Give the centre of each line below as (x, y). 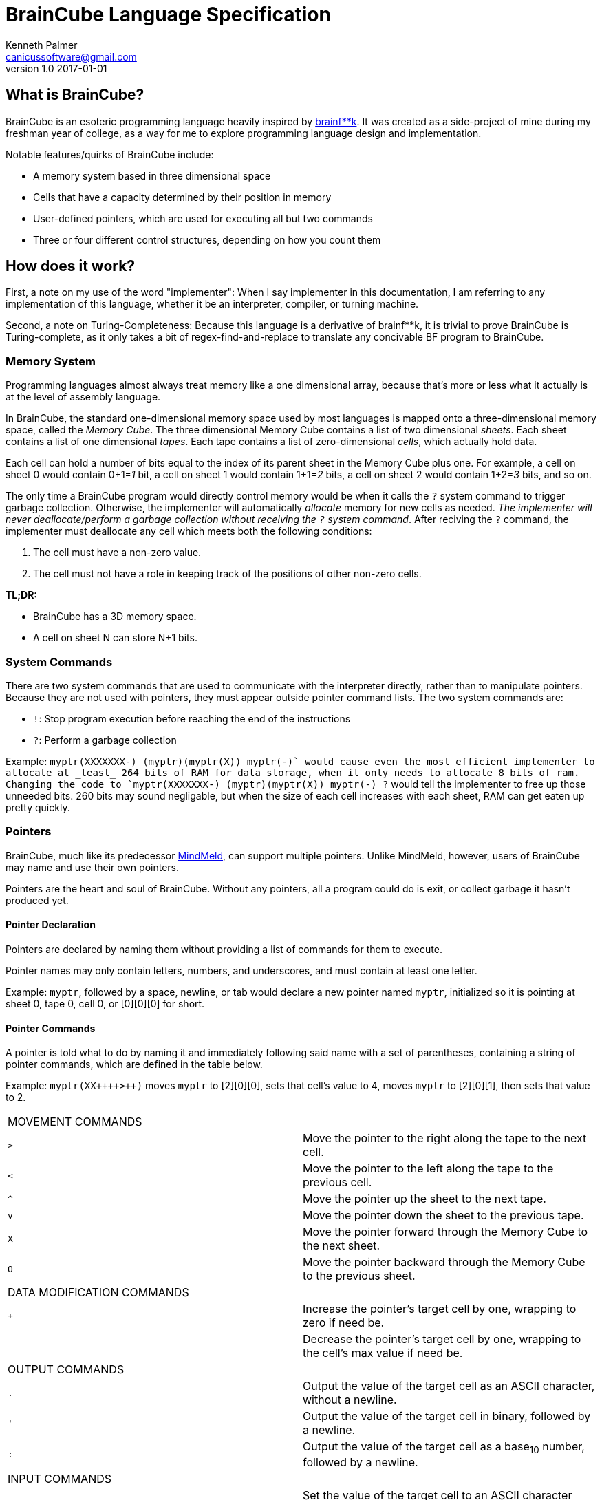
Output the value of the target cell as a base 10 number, (444, 1448)
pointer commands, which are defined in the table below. (134, 1064)
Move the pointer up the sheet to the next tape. (424, 1199)
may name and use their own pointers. (92, 867)
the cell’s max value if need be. (383, 1353)
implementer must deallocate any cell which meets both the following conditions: (189, 531)
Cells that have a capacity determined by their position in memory (182, 197)
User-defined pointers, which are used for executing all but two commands (203, 218)
